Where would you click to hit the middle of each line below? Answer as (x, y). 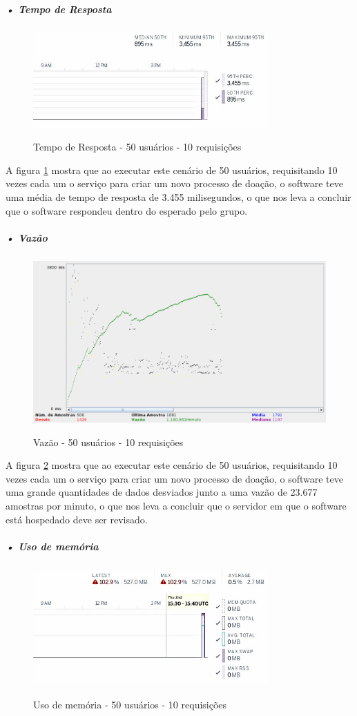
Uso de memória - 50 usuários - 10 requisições (130, 704)
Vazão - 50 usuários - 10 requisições (108, 442)
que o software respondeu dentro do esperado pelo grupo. (127, 210)
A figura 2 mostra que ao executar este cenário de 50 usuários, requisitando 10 (172, 465)
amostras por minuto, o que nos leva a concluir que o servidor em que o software (176, 506)
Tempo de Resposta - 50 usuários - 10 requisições (137, 147)
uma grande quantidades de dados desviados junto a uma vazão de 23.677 (162, 492)
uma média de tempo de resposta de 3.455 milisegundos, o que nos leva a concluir (178, 196)
